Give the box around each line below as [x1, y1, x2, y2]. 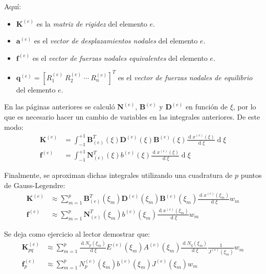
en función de [185, 101, 228, 112]
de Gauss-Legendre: [4, 179, 65, 190]
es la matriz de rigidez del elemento [36, 18, 147, 29]
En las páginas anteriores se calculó [4, 101, 115, 112]
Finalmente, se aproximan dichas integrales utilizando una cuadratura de [4, 170, 233, 180]
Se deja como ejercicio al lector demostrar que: [4, 228, 150, 239]
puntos [240, 170, 262, 180]
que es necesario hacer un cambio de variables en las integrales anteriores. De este [4, 111, 260, 122]
